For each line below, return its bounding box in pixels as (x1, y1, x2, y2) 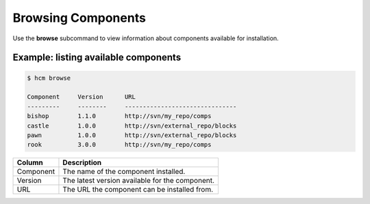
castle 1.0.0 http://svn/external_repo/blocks (27, 121, 237, 130)
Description (62, 158, 102, 167)
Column (16, 158, 44, 167)
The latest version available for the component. (62, 176, 215, 186)
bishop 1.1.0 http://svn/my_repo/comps (27, 113, 212, 120)
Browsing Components (12, 10, 147, 25)
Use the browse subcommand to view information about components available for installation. (12, 34, 279, 42)
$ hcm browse (27, 74, 71, 82)
